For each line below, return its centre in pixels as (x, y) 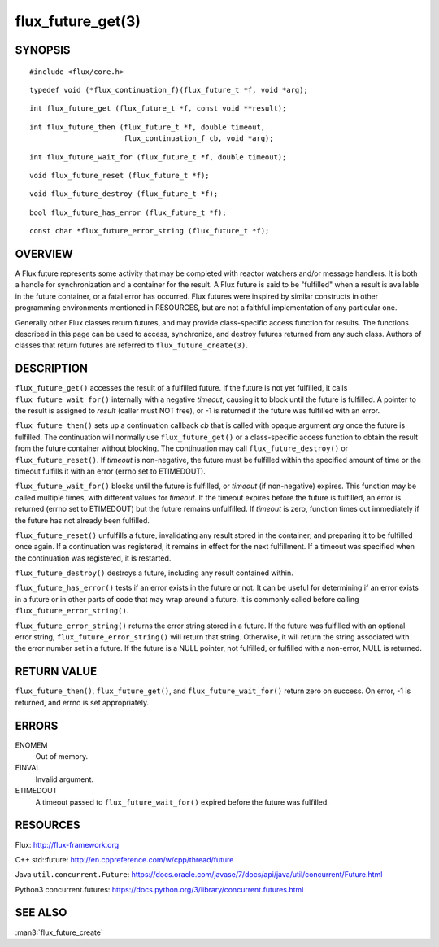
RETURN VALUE (56, 672)
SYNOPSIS (43, 50)
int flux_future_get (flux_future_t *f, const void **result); (158, 109)
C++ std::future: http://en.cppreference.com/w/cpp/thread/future (124, 859)
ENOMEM (31, 745)
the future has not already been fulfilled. (83, 520)
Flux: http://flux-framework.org (67, 844)
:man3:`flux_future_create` (59, 932)
